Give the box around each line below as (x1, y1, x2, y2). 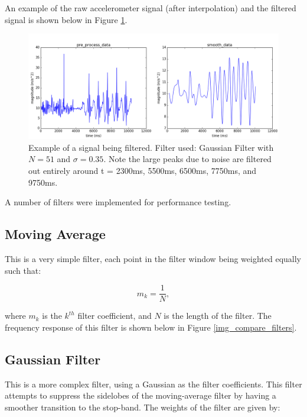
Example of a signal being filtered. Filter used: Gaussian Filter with (28, 141, 274, 153)
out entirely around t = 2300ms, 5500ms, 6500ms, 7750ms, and (28, 164, 257, 177)
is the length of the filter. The (164, 309, 272, 322)
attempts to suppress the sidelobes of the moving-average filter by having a (5, 389, 276, 402)
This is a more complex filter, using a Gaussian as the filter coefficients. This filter (5, 377, 302, 390)
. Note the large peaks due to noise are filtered (103, 153, 272, 165)
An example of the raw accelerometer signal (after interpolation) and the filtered (5, 2, 296, 14)
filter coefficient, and (77, 309, 152, 322)
